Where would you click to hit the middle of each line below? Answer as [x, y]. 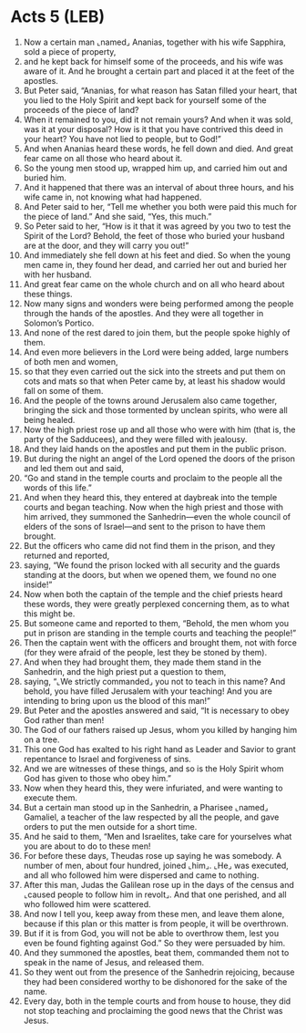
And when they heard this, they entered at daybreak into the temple [150, 497]
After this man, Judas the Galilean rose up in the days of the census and [159, 884]
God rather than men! [64, 720]
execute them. [51, 797]
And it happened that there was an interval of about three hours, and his [158, 187]
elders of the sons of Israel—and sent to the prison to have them [144, 526]
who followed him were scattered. [87, 904]
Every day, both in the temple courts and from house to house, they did [157, 1001]
